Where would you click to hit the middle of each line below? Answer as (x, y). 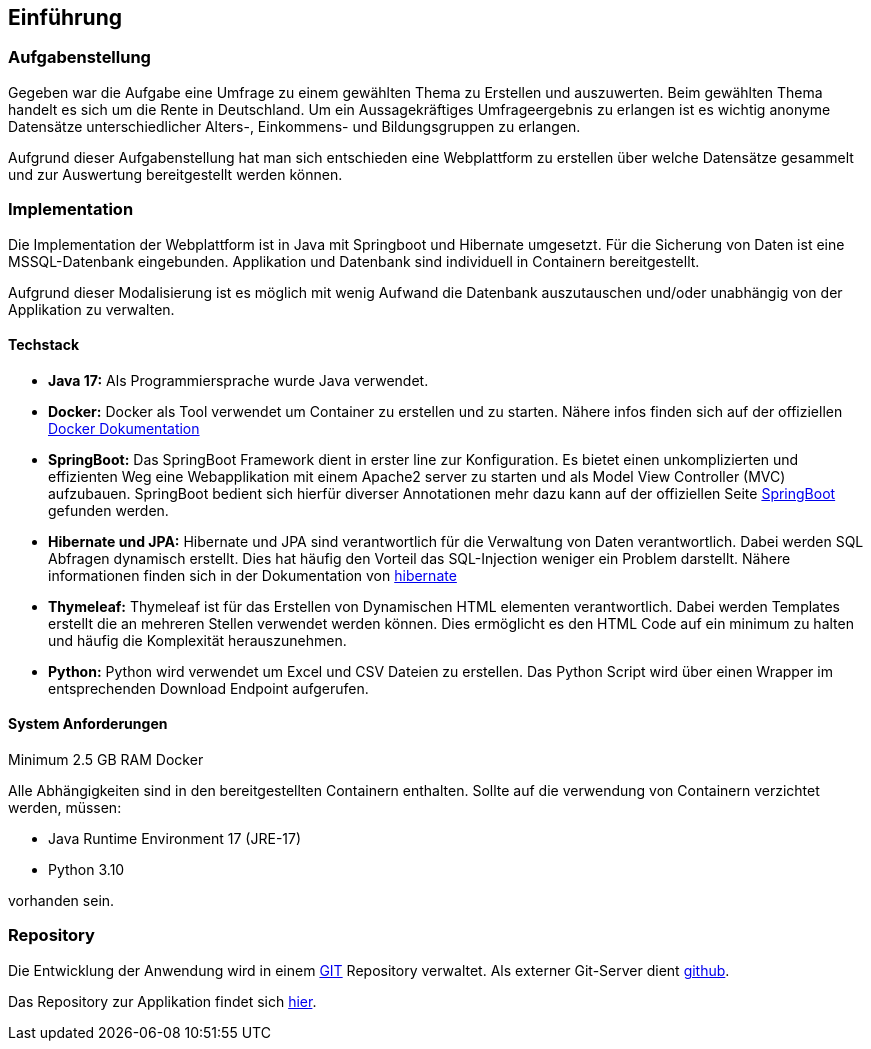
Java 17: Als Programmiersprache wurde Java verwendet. (238, 380)
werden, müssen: (65, 807)
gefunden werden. (108, 510)
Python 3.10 (86, 869)
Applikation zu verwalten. (91, 309)
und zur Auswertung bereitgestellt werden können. (175, 174)
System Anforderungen (88, 724)
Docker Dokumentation (124, 428)
